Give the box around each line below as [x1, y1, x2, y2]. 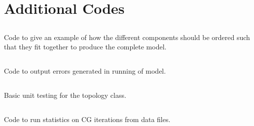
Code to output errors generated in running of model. [4, 66, 166, 76]
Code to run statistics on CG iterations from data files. [4, 114, 171, 125]
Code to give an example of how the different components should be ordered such [4, 32, 250, 42]
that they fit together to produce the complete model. [4, 42, 167, 52]
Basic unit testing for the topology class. [4, 90, 126, 100]
